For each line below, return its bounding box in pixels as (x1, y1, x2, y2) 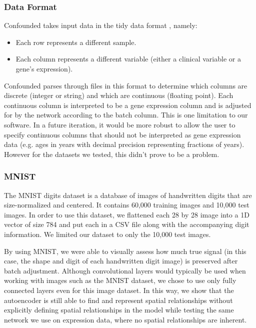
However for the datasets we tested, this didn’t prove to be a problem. (4, 148, 219, 159)
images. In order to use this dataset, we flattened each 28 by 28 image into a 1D (4, 209, 249, 219)
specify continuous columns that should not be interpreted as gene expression (4, 129, 241, 139)
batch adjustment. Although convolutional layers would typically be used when (4, 265, 246, 275)
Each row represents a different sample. (15, 36, 136, 47)
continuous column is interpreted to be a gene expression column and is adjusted (4, 99, 251, 110)
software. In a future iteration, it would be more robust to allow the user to (4, 119, 235, 129)
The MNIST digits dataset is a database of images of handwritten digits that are (4, 189, 252, 200)
